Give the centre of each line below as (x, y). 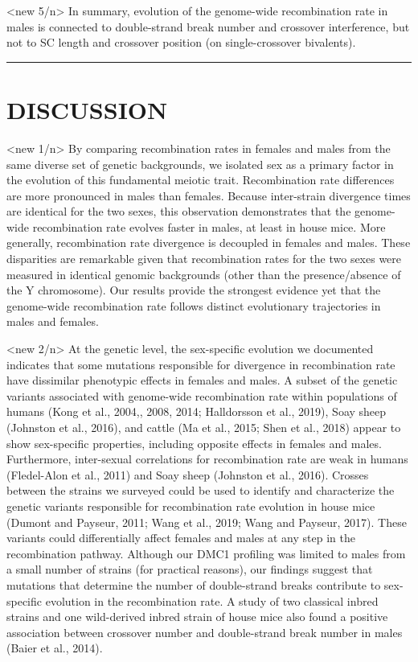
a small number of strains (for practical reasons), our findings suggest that (190, 569)
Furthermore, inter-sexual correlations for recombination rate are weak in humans (207, 459)
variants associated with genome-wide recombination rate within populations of (202, 395)
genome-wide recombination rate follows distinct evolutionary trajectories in (194, 305)
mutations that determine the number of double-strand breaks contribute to (194, 584)
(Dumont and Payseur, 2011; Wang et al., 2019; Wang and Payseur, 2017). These (207, 522)
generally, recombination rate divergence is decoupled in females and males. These (209, 243)
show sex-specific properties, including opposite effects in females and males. (194, 443)
